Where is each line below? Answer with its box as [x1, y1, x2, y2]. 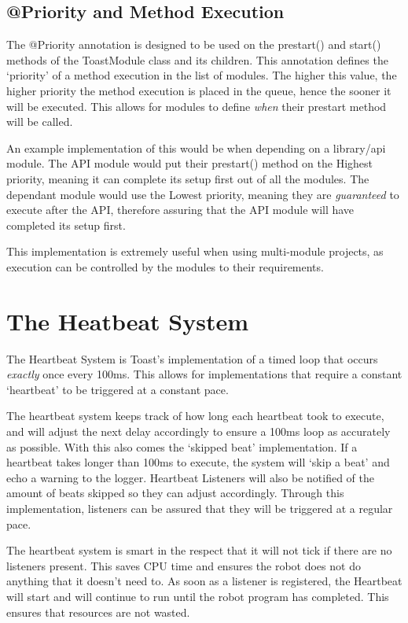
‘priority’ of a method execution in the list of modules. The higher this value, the [6, 67, 397, 83]
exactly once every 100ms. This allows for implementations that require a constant [6, 366, 402, 382]
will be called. [6, 113, 73, 130]
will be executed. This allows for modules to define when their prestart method [6, 98, 387, 114]
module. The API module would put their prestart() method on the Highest [6, 155, 373, 171]
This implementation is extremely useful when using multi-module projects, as [6, 243, 384, 260]
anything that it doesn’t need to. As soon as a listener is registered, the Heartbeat [6, 573, 402, 589]
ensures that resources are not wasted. [6, 603, 190, 620]
